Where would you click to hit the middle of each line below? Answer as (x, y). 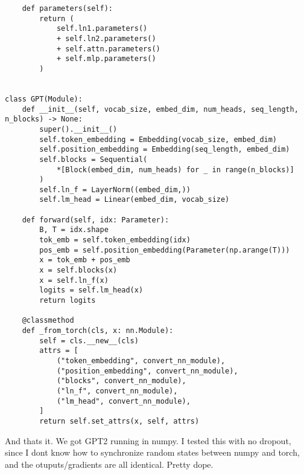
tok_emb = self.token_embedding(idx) (115, 240)
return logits (68, 301)
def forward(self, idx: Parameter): (96, 220)
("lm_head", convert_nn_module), (123, 401)
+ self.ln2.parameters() (106, 38)
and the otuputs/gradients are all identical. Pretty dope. (109, 464)
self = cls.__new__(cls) (89, 341)
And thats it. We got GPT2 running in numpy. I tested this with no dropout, (148, 440)
